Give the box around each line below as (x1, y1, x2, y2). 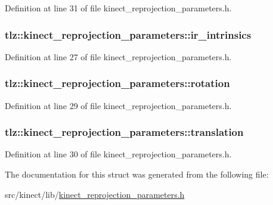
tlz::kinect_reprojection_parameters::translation (5, 125, 244, 139)
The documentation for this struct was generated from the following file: (5, 168, 269, 181)
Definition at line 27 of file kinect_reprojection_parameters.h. (5, 50, 232, 63)
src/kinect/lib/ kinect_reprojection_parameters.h (5, 188, 185, 200)
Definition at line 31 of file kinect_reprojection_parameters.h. (5, 2, 232, 14)
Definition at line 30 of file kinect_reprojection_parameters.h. (5, 148, 232, 160)
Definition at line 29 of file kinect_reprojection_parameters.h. (5, 99, 232, 111)
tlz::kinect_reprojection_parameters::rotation (5, 76, 230, 91)
